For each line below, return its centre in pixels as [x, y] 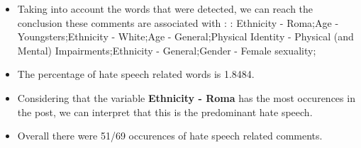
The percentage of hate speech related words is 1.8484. [136, 74]
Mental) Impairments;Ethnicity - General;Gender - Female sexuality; [167, 50]
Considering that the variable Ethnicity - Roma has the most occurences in [186, 97]
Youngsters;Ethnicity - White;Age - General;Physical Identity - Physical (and [185, 36]
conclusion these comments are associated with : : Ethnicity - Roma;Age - [178, 22]
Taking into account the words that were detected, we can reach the [165, 8]
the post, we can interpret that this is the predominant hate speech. [165, 112]
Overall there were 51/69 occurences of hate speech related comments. [170, 136]
